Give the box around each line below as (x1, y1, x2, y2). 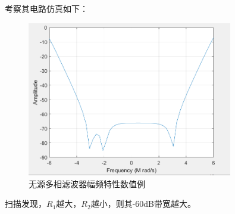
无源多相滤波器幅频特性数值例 (29, 177, 145, 190)
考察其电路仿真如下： (5, 2, 88, 14)
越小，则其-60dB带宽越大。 (90, 197, 196, 210)
